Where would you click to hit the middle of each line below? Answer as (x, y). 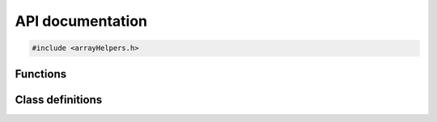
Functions (41, 74)
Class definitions (59, 100)
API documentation (81, 21)
